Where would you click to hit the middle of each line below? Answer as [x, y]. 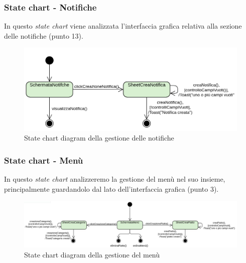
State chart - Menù [44, 160]
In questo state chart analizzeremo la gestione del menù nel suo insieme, [115, 179]
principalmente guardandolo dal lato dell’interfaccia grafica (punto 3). [111, 188]
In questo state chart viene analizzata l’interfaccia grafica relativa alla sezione [123, 26]
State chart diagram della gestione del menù [92, 254]
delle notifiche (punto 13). [44, 35]
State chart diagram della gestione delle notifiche [99, 138]
